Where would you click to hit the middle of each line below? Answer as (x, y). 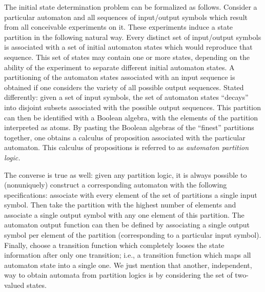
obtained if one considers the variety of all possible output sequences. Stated (124, 87)
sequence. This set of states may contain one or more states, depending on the (127, 57)
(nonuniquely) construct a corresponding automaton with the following (116, 185)
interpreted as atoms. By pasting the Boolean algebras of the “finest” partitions (129, 127)
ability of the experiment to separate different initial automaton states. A (119, 67)
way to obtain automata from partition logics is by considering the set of (118, 275)
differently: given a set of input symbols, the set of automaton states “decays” (126, 97)
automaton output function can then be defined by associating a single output (127, 225)
